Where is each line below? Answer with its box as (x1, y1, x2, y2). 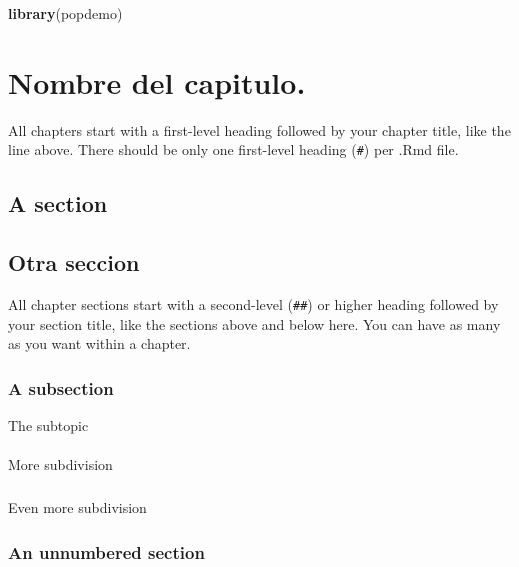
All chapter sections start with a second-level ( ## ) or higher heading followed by (8, 293, 499, 314)
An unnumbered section (8, 539, 205, 564)
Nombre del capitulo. (8, 61, 306, 102)
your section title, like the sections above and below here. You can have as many (8, 313, 501, 334)
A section (8, 188, 108, 219)
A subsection (8, 375, 114, 400)
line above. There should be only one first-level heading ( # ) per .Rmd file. (8, 139, 459, 160)
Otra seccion (8, 247, 140, 278)
